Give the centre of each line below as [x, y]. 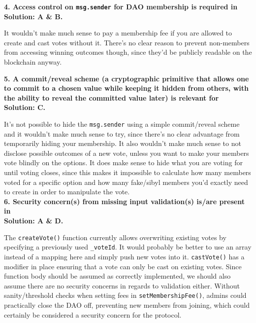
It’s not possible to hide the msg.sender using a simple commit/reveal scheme [122, 124]
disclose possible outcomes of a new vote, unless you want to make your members [127, 153]
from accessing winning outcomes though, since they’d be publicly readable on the [128, 52]
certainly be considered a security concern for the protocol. [93, 314]
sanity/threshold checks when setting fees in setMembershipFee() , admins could [125, 295]
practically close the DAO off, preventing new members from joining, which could [127, 305]
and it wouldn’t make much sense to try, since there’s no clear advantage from [122, 133]
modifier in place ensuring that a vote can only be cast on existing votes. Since [123, 266]
